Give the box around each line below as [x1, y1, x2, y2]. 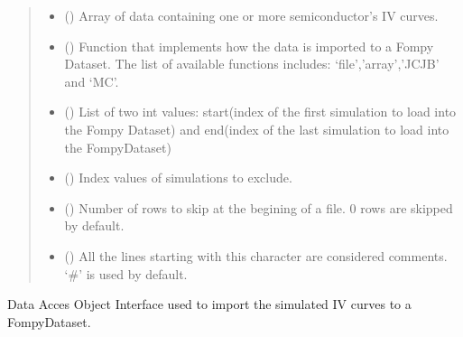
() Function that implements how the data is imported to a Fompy [64, 36, 434, 55]
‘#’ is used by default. [64, 264, 188, 283]
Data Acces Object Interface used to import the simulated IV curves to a [7, 295, 412, 314]
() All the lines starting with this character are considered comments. [64, 246, 448, 265]
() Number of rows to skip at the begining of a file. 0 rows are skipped [64, 198, 453, 217]
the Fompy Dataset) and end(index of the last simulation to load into [64, 119, 449, 138]
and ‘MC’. [64, 71, 119, 90]
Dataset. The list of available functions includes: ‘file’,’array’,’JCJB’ [64, 54, 440, 73]
